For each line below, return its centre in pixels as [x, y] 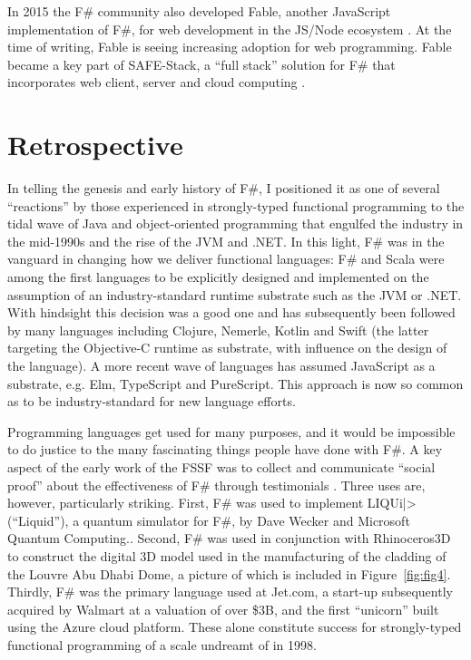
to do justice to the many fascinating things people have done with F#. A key [225, 449]
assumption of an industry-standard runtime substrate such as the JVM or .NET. [235, 294]
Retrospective [95, 145]
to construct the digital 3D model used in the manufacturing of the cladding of [227, 555]
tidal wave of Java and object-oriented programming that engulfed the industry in [235, 223]
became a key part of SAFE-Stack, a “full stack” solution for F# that [201, 64]
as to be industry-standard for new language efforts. [152, 401]
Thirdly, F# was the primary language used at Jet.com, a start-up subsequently [230, 592]
